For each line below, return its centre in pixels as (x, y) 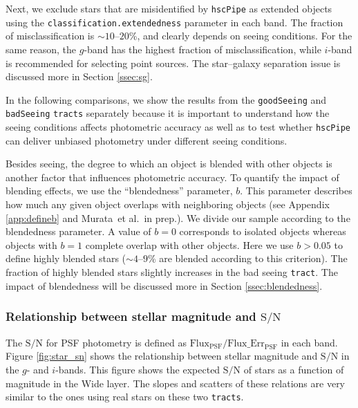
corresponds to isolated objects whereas (263, 231)
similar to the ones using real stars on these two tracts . (125, 397)
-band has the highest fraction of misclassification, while (202, 49)
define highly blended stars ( (66, 258)
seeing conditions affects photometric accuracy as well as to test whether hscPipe (178, 127)
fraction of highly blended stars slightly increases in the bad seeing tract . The (172, 272)
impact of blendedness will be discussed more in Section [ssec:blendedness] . (164, 285)
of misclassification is (50, 36)
